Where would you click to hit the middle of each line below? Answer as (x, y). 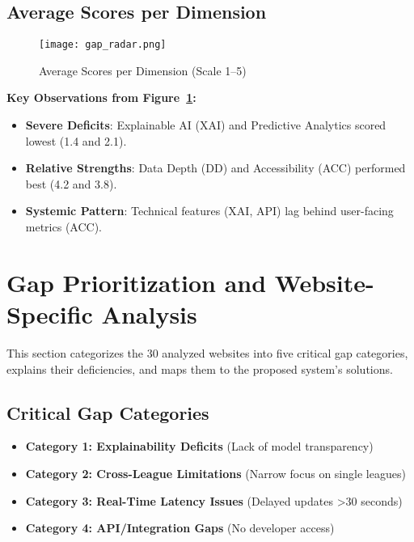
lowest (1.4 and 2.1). (76, 140)
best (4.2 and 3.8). (71, 183)
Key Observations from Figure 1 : (101, 97)
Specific (50, 313)
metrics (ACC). (64, 227)
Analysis (149, 313)
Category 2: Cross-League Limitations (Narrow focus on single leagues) (215, 473)
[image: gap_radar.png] (103, 45)
